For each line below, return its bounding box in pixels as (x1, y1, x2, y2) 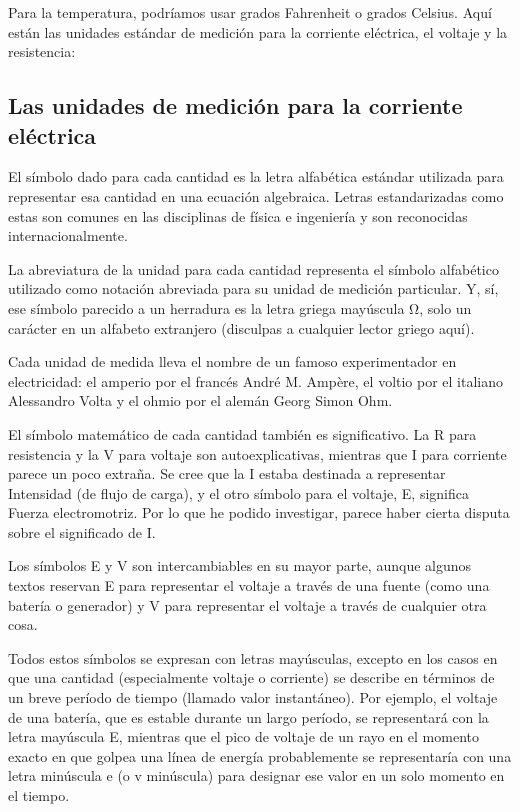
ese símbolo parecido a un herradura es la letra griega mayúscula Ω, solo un (8, 297, 472, 318)
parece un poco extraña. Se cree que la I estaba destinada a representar (8, 463, 446, 484)
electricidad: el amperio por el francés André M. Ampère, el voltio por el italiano (8, 370, 504, 391)
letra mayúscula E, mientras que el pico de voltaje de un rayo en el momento (8, 726, 479, 747)
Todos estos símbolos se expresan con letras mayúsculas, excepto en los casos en (8, 647, 498, 668)
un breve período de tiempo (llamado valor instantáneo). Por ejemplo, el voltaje (8, 687, 498, 708)
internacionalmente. (8, 225, 128, 246)
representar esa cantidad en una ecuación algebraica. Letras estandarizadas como (8, 185, 504, 206)
